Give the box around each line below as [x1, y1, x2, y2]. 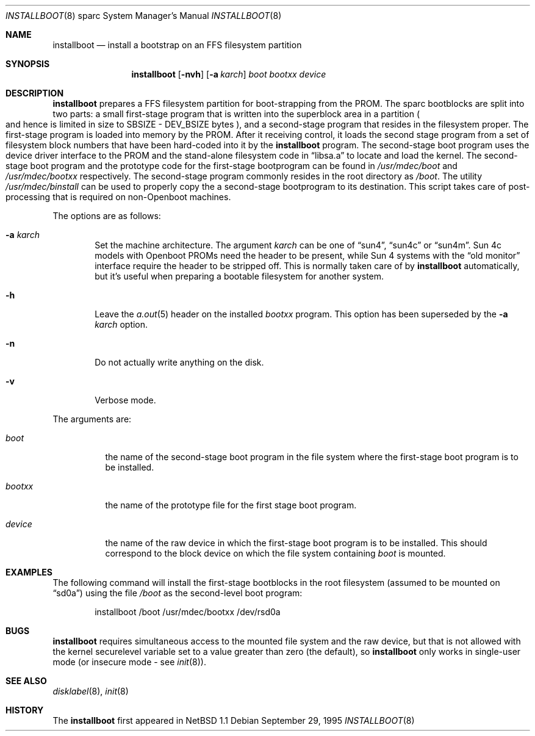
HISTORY [5, 705, 44, 715]
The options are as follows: [52, 211, 161, 221]
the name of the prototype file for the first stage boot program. [105, 500, 357, 510]
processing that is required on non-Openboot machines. [5, 192, 231, 202]
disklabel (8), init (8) [52, 686, 129, 696]
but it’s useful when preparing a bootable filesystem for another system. [95, 271, 384, 281]
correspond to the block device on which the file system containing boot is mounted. [105, 548, 446, 558]
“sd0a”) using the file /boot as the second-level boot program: [52, 588, 303, 598]
